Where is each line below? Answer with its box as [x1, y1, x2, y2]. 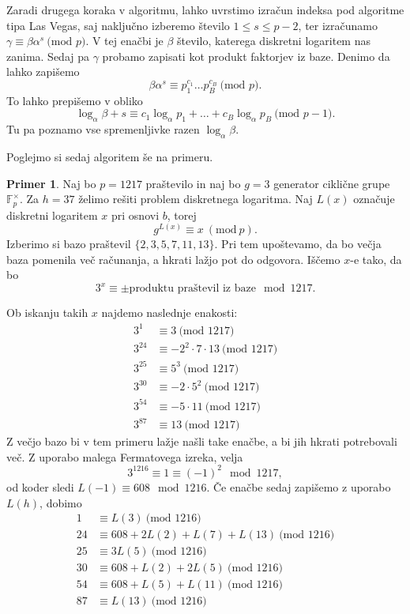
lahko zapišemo [6, 63, 80, 80]
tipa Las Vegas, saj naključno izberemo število [6, 17, 230, 33]
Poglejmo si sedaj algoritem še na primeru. [6, 148, 213, 164]
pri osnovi [111, 206, 160, 223]
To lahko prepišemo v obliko [6, 92, 143, 108]
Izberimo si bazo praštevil [6, 235, 131, 252]
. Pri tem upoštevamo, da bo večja [214, 235, 382, 252]
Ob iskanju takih [6, 304, 88, 321]
